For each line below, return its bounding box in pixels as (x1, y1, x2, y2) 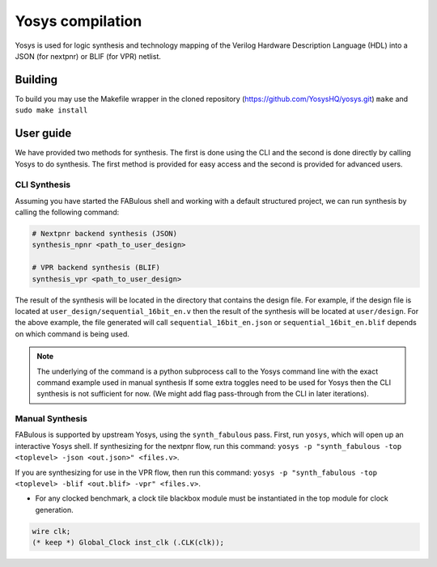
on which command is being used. (15, 328, 129, 339)
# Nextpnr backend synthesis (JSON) (32, 229, 178, 239)
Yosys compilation (15, 12, 142, 30)
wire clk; (32, 527, 71, 535)
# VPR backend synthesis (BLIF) (32, 263, 161, 273)
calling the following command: (15, 207, 120, 218)
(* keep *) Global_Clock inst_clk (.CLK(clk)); (32, 538, 224, 548)
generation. (35, 505, 74, 514)
